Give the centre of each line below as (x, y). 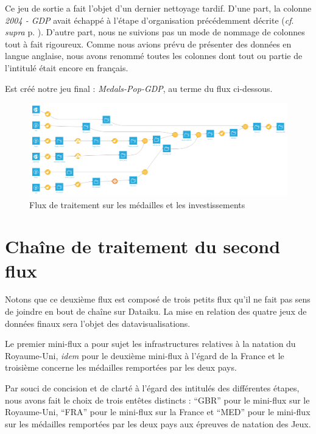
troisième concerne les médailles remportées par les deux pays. (121, 367)
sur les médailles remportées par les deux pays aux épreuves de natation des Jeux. (158, 423)
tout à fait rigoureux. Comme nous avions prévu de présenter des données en (148, 44)
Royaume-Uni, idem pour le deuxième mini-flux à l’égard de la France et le (145, 355)
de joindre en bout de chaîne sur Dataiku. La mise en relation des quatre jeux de (156, 311)
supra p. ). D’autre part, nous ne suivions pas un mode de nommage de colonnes (155, 32)
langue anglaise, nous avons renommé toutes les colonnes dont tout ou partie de (154, 56)
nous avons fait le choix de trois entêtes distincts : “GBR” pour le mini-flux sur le (157, 400)
